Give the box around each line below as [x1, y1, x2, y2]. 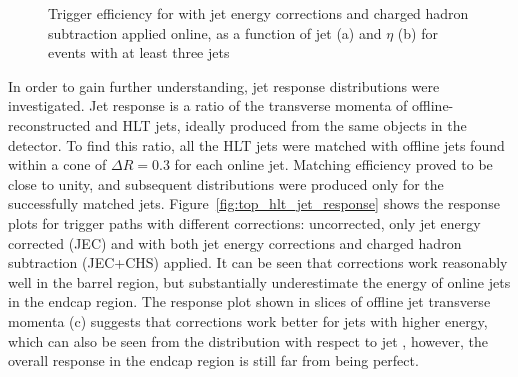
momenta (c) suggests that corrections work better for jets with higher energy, [8, 310, 488, 331]
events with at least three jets [48, 42, 230, 63]
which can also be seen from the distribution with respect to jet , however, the [8, 330, 488, 351]
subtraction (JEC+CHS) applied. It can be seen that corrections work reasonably [8, 252, 508, 273]
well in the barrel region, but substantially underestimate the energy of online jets [8, 271, 511, 292]
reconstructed [8, 114, 91, 135]
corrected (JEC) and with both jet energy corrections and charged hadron [8, 232, 462, 253]
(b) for [397, 22, 438, 43]
